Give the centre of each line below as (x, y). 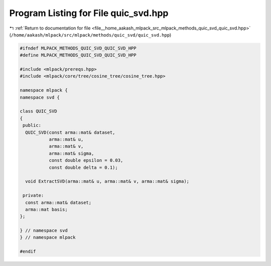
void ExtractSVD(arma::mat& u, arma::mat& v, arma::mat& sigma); (107, 181)
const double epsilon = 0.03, (86, 161)
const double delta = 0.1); (83, 167)
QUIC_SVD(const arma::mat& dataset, (70, 132)
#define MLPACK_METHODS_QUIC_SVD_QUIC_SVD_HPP (78, 55)
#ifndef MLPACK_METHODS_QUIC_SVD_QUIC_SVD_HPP (78, 48)
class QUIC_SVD (38, 111)
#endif (28, 251)
